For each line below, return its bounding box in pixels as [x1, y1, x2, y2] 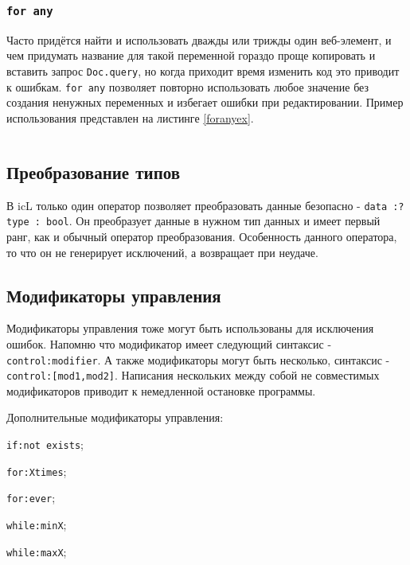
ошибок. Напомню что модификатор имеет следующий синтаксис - [6, 335, 332, 352]
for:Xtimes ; [6, 462, 67, 479]
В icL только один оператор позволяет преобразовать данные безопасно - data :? [6, 197, 404, 213]
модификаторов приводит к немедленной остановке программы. [6, 382, 316, 399]
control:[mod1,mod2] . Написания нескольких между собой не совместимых [6, 367, 380, 384]
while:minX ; [6, 516, 67, 533]
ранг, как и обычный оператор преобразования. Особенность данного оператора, [6, 228, 397, 244]
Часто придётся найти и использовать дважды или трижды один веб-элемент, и [6, 31, 392, 48]
